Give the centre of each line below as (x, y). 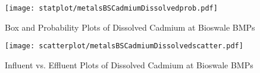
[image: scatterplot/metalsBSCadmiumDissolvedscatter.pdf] (124, 46)
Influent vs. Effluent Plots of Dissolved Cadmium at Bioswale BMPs (129, 64)
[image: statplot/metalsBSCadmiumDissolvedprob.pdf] (111, 8)
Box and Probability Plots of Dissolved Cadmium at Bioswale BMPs (130, 27)
